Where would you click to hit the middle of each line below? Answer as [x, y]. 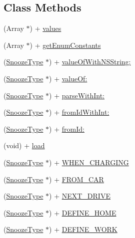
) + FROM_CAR [76, 179]
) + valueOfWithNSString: [90, 62]
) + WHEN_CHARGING [89, 162]
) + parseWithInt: [77, 95]
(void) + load [24, 145]
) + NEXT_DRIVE [80, 196]
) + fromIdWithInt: [79, 112]
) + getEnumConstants [65, 45]
